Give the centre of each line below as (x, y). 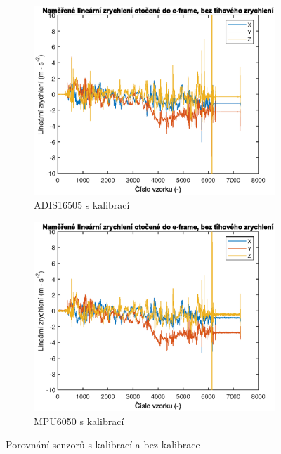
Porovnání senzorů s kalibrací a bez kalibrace (103, 445)
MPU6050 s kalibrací (79, 421)
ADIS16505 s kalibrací (82, 205)
